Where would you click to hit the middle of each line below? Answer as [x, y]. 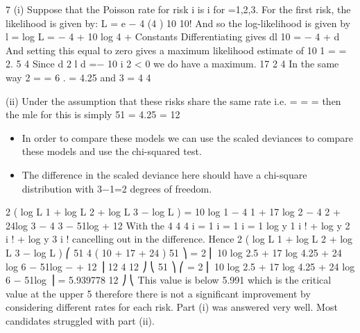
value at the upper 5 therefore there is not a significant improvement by [158, 293]
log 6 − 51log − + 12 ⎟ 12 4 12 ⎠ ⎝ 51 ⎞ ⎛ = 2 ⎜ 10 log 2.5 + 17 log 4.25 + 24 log [180, 266]
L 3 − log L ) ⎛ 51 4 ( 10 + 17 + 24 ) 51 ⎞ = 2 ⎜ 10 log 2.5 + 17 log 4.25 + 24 [174, 252]
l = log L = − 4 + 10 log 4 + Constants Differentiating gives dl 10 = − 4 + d [173, 36]
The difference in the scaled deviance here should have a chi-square [164, 174]
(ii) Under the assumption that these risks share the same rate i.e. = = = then [173, 100]
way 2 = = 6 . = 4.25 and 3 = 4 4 [78, 77]
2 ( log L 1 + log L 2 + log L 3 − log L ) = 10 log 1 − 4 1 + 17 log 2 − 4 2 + [173, 212]
